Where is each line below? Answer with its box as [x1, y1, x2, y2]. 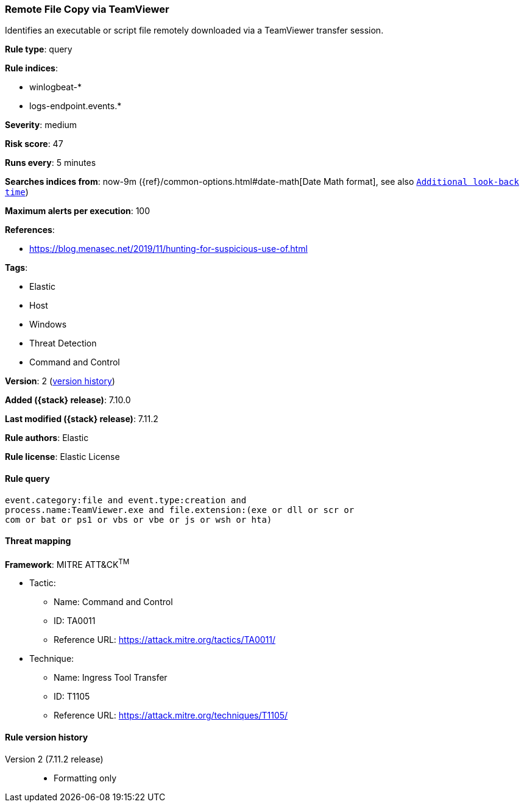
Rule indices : [5, 63, 58, 74]
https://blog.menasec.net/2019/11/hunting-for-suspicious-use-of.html [29, 243, 308, 254]
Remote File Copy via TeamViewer [5, 3, 169, 15]
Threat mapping [5, 536, 71, 547]
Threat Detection [29, 338, 97, 349]
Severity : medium [5, 120, 77, 131]
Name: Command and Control [54, 597, 173, 608]
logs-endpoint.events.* [29, 101, 122, 112]
